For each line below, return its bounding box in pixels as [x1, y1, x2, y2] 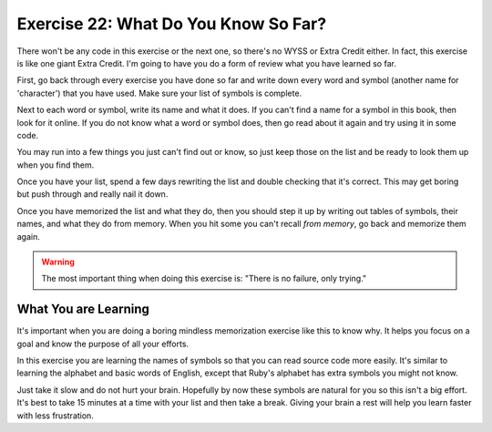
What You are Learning [16, 302, 150, 317]
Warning [41, 256, 75, 268]
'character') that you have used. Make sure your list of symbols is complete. [16, 87, 302, 98]
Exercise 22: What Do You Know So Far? [16, 14, 327, 34]
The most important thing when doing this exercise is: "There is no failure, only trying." [41, 273, 367, 284]
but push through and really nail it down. [16, 189, 169, 200]
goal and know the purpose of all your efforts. [16, 338, 190, 349]
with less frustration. [16, 410, 95, 421]
